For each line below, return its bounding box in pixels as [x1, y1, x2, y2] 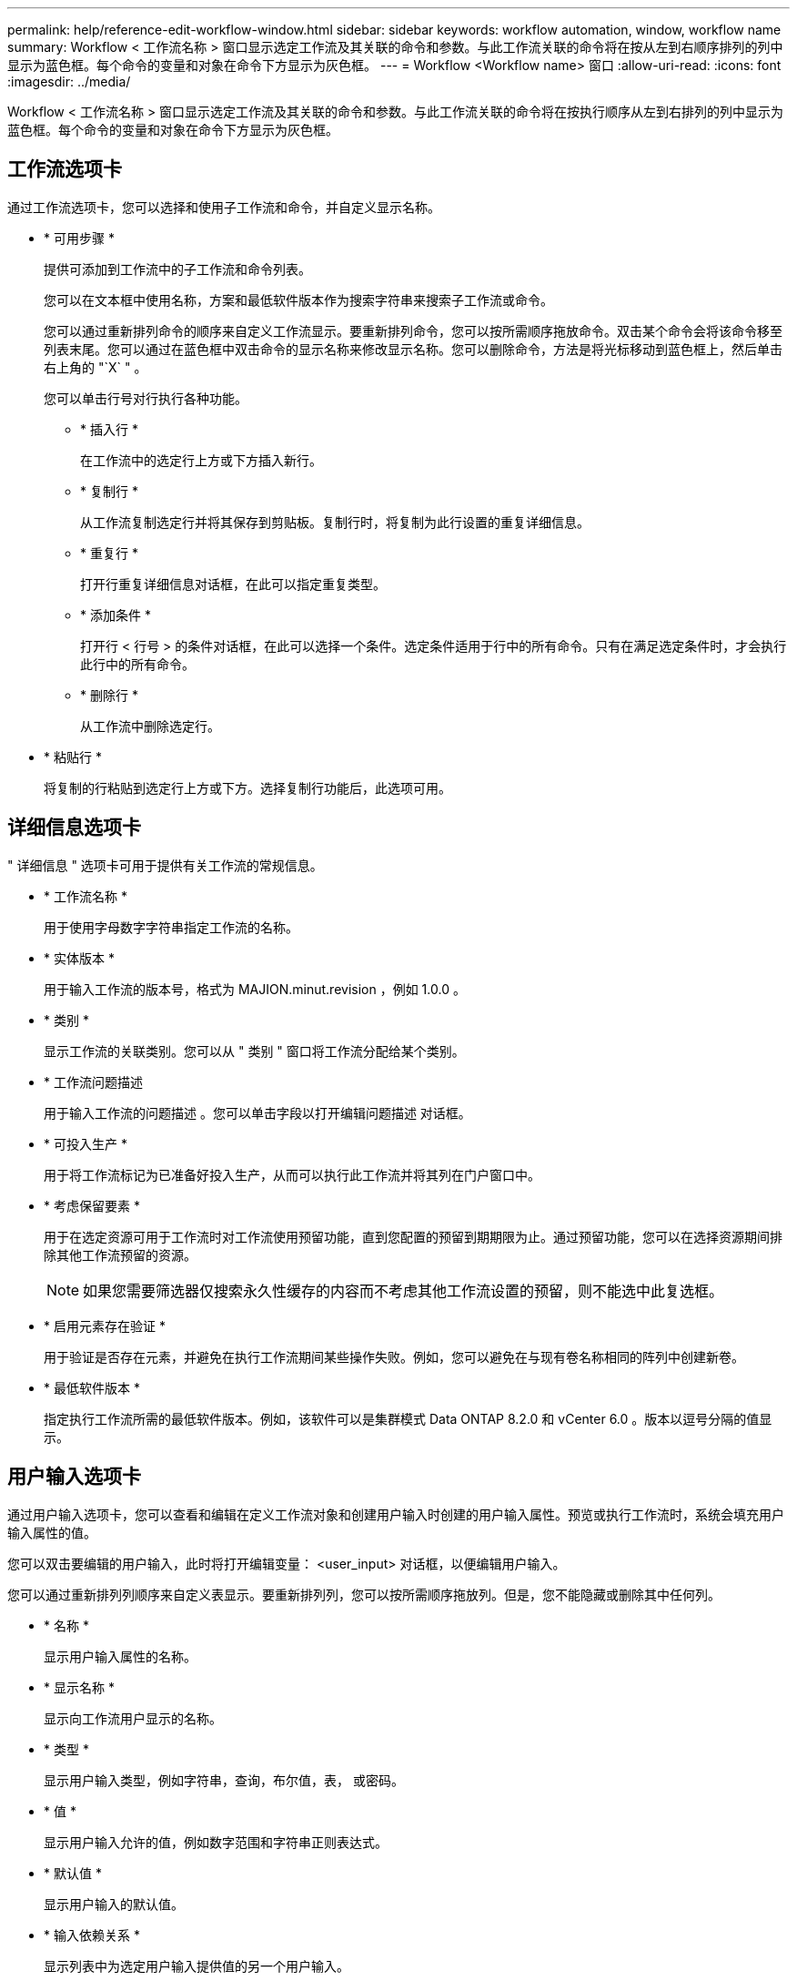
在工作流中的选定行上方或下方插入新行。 [80, 452, 322, 468]
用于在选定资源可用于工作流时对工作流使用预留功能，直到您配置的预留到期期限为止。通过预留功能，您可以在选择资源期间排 [44, 1228, 782, 1244]
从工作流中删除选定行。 [80, 717, 220, 734]
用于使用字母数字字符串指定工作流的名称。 [44, 919, 298, 935]
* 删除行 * [80, 686, 138, 703]
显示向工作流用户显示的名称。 [44, 1710, 222, 1726]
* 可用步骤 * [44, 229, 115, 246]
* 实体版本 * [44, 950, 115, 966]
